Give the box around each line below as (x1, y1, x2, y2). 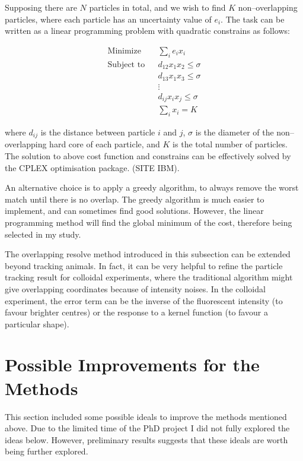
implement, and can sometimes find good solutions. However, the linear (5, 204, 264, 217)
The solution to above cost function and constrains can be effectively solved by (5, 149, 291, 162)
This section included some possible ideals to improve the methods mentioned (5, 410, 287, 422)
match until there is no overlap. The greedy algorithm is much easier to (5, 192, 264, 205)
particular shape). (5, 317, 69, 330)
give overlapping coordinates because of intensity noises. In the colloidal (5, 282, 266, 295)
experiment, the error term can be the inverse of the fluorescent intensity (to (5, 294, 283, 307)
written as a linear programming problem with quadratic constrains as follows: (5, 24, 290, 37)
